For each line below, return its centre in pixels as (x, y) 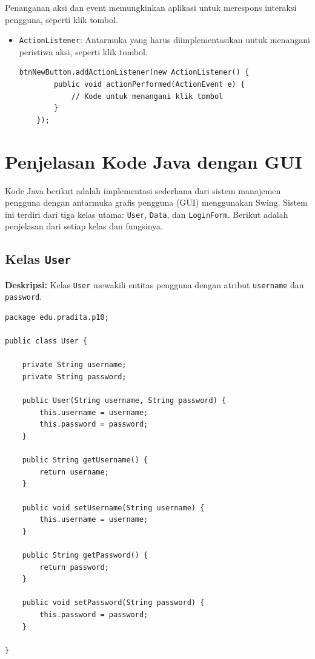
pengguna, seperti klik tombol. (61, 19)
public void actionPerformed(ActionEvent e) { (150, 85)
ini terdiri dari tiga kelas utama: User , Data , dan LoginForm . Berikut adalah (147, 214)
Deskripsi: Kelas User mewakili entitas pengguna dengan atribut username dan (154, 284)
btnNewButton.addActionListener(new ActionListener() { (134, 73)
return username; (74, 472)
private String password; (74, 377)
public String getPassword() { (85, 555)
